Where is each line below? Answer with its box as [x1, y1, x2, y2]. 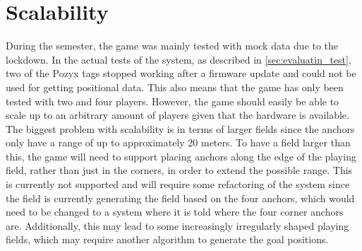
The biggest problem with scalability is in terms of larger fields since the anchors [6, 121, 355, 136]
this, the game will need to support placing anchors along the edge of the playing [6, 148, 356, 163]
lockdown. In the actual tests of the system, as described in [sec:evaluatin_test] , [6, 52, 351, 66]
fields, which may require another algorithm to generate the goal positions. [6, 232, 329, 247]
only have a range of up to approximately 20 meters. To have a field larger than [6, 135, 351, 150]
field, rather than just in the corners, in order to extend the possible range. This [6, 163, 353, 177]
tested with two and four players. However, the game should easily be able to [6, 93, 339, 108]
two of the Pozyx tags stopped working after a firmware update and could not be [6, 66, 356, 81]
